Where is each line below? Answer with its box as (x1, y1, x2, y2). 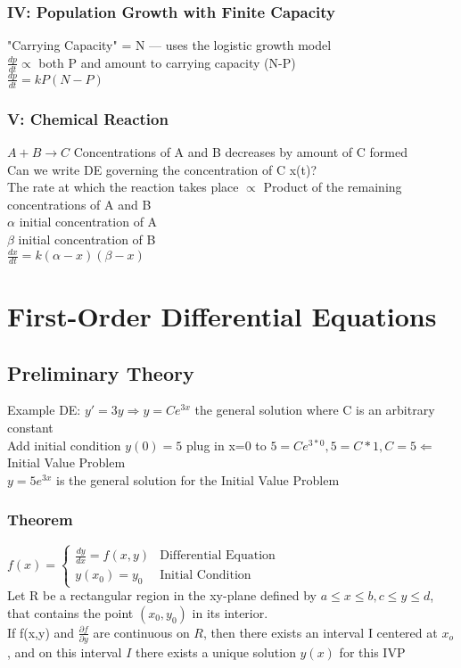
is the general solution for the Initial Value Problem (56, 470, 340, 489)
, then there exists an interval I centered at (202, 623, 438, 641)
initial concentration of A (19, 212, 158, 231)
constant (7, 418, 54, 437)
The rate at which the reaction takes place (7, 177, 239, 196)
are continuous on (93, 623, 190, 641)
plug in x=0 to (185, 435, 267, 454)
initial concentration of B (18, 229, 156, 248)
